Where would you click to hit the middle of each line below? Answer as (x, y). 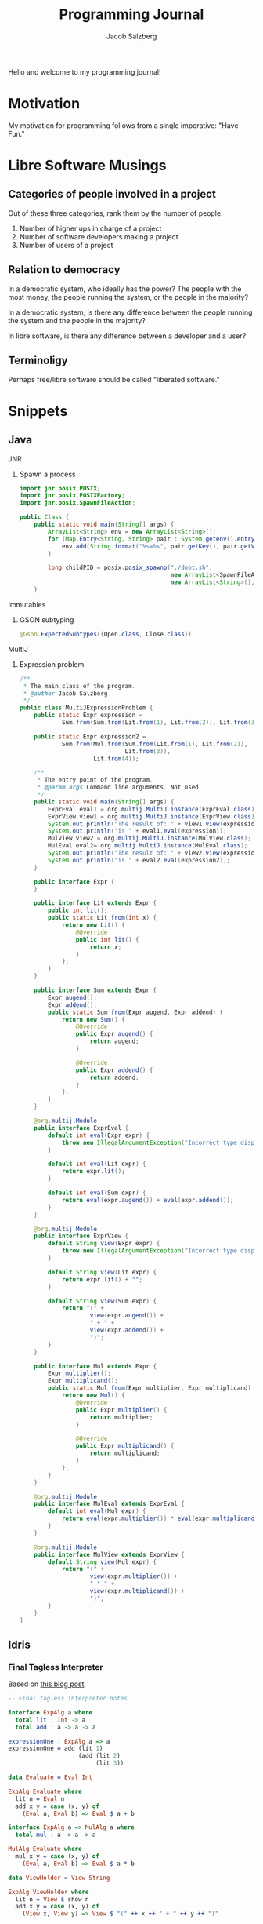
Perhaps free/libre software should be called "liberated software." (114, 379)
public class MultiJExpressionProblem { (86, 708)
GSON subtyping (47, 619)
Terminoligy (38, 361)
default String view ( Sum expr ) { (103, 1301)
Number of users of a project (66, 245)
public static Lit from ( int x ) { (103, 918)
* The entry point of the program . (95, 780)
